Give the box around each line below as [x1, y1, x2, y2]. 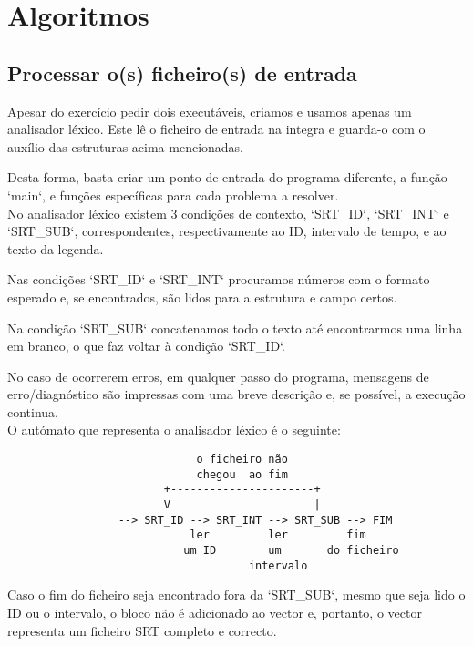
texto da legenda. [7, 239, 104, 258]
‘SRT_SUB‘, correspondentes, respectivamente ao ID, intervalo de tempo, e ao [7, 221, 447, 241]
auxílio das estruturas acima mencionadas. [7, 137, 243, 156]
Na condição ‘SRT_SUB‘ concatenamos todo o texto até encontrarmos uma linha [7, 318, 463, 337]
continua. [7, 402, 59, 421]
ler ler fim [190, 528, 366, 542]
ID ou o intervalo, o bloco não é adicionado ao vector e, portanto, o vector [7, 602, 422, 621]
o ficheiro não [196, 453, 288, 467]
